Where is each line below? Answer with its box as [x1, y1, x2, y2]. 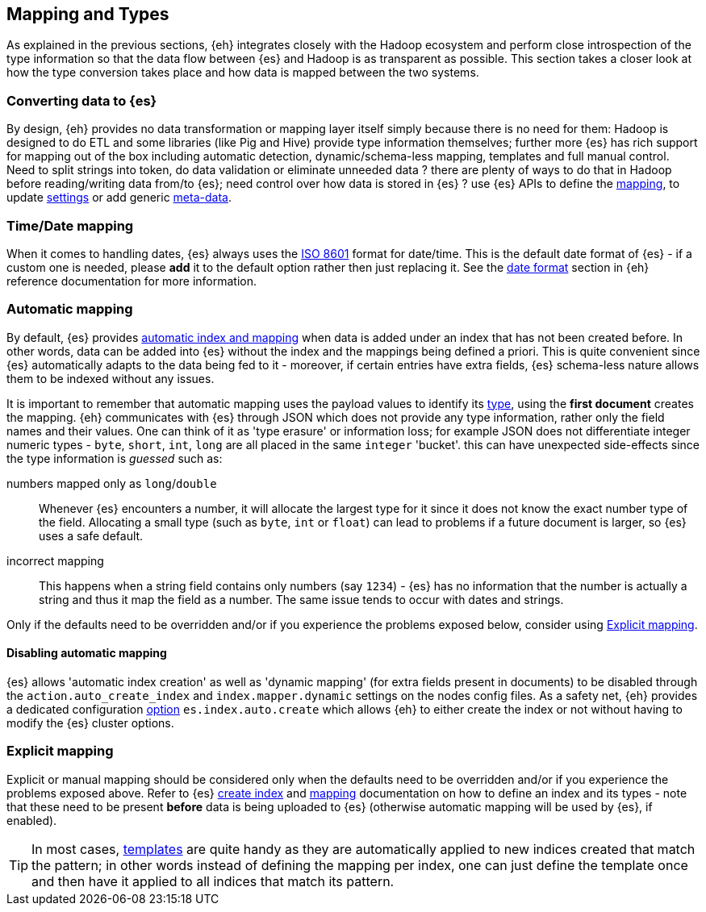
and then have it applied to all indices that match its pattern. [31, 872, 395, 889]
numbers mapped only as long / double [6, 476, 217, 490]
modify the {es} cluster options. [6, 715, 174, 730]
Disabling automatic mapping [6, 646, 167, 660]
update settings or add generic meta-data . [6, 190, 232, 205]
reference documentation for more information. [6, 273, 257, 288]
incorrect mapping [6, 553, 104, 568]
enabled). [6, 813, 57, 827]
